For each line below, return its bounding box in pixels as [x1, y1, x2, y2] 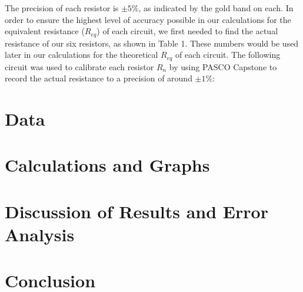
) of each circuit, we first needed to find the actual [96, 25, 278, 37]
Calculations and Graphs [5, 153, 210, 177]
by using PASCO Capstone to [169, 60, 277, 73]
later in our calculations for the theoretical [5, 48, 158, 61]
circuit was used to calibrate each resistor [5, 60, 154, 73]
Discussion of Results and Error [5, 199, 268, 223]
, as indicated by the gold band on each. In [138, 2, 294, 14]
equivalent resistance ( [5, 25, 85, 37]
